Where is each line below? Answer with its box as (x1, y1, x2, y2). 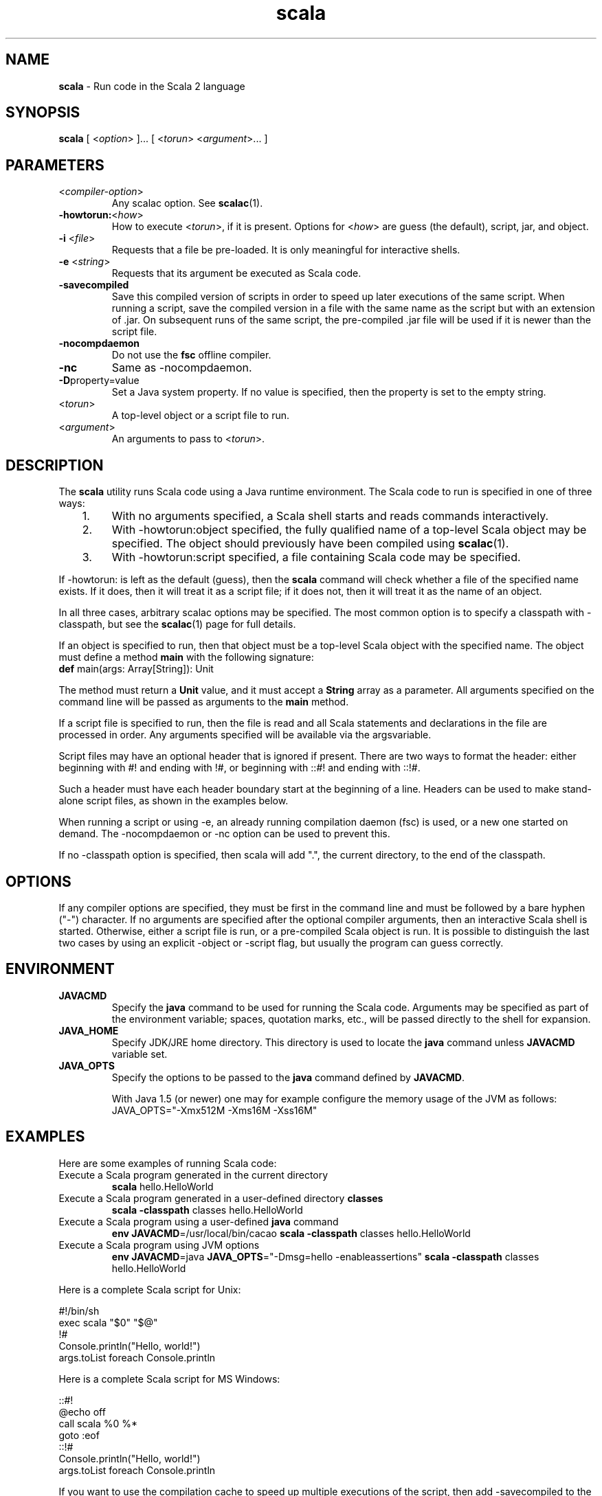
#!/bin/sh (58, 1304, 100, 1317)
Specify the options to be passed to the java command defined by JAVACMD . (111, 1071, 465, 1083)
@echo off (58, 1405, 106, 1418)
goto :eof (58, 1429, 100, 1441)
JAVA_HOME (58, 1024, 119, 1036)
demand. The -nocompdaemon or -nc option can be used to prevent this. (58, 828, 390, 840)
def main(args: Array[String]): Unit (58, 663, 214, 675)
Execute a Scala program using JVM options (58, 1238, 260, 1251)
